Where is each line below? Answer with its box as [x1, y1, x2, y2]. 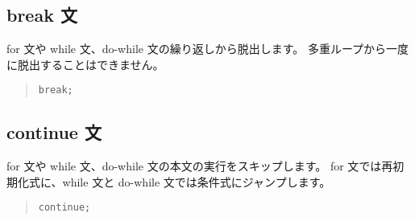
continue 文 [6, 120, 102, 145]
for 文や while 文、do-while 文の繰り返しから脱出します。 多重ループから [6, 40, 387, 57]
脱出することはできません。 [17, 55, 164, 72]
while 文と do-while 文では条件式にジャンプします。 [62, 173, 331, 190]
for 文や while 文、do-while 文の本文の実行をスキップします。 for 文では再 [6, 158, 393, 174]
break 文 [6, 2, 77, 27]
